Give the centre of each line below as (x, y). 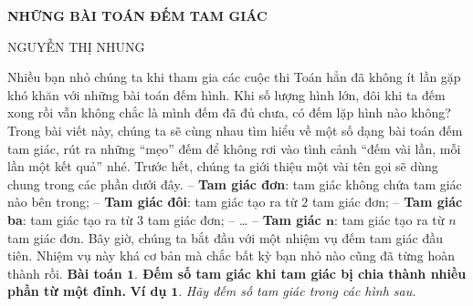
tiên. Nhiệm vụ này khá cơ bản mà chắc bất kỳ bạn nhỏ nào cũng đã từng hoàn (231, 255)
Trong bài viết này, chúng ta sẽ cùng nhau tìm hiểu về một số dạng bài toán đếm (235, 130)
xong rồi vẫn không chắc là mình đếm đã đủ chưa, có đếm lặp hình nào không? (229, 112)
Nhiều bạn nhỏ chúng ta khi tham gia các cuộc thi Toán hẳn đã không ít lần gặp (234, 77)
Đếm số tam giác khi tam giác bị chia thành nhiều (305, 273)
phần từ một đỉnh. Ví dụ (87, 291)
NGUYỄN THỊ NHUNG (76, 46)
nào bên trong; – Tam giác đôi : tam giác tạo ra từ (152, 202)
